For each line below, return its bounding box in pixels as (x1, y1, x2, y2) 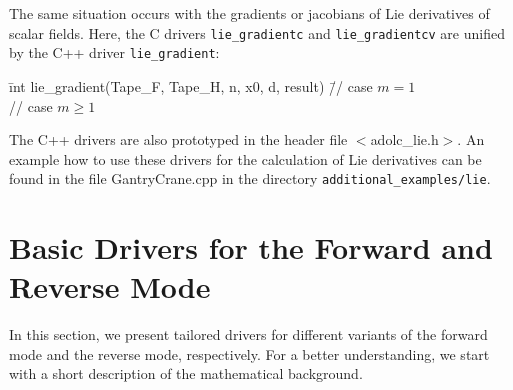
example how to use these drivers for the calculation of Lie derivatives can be (9, 148, 482, 169)
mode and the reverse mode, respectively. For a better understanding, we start (9, 343, 490, 364)
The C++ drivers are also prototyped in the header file (9, 129, 348, 150)
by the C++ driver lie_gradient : (9, 42, 220, 63)
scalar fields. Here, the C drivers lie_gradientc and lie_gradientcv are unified (9, 22, 505, 43)
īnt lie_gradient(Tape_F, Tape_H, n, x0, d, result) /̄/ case (9, 75, 373, 96)
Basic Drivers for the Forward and (9, 227, 493, 268)
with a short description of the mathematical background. (9, 363, 363, 384)
